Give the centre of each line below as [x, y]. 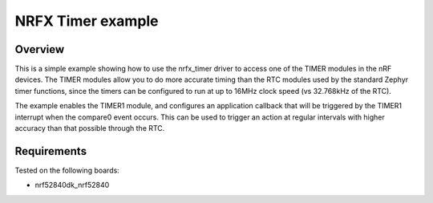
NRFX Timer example [87, 21]
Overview [40, 49]
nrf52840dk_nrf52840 [72, 185]
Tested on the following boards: [67, 170]
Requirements [51, 151]
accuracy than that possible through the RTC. [90, 128]
